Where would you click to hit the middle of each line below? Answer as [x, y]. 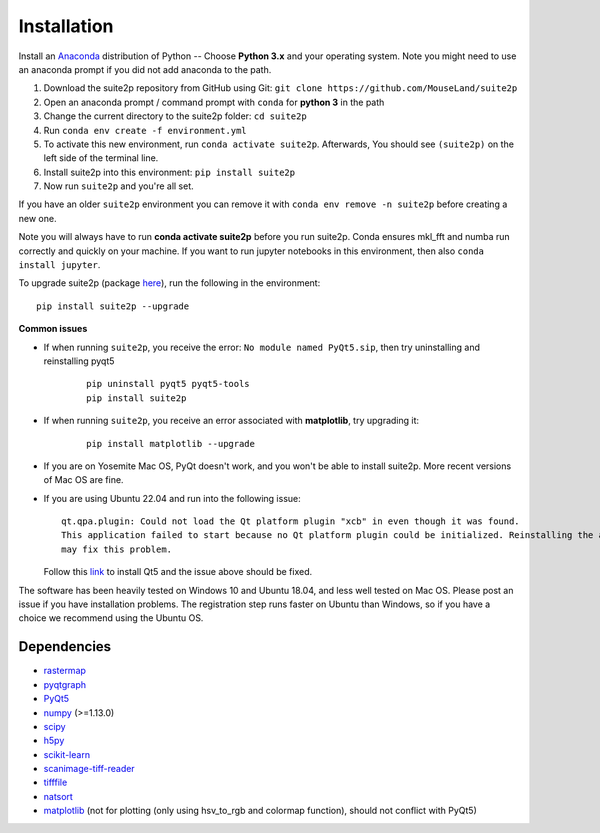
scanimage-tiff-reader [89, 769]
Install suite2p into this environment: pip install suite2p [169, 172]
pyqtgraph [65, 684]
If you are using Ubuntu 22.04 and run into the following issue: [172, 498]
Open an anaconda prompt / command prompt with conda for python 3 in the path [214, 102]
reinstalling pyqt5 [79, 361]
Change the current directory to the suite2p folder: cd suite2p [175, 116]
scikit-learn [66, 754]
